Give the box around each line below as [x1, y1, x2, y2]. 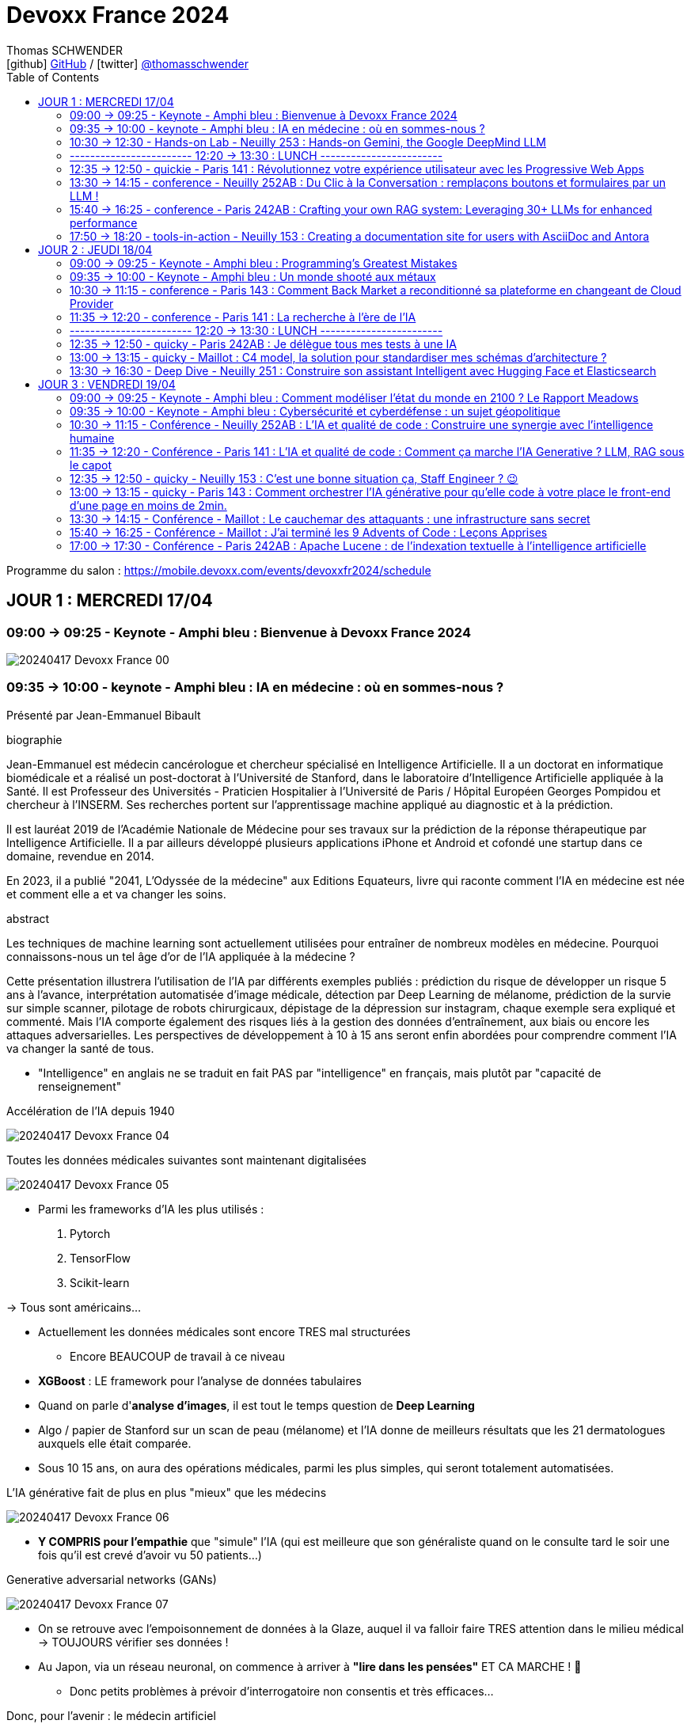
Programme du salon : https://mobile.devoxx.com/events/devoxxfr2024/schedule [6, 563, 431, 577]
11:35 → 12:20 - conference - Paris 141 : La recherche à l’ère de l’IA [70, 309, 416, 324]
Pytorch [70, 1226, 111, 1240]
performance [70, 215, 138, 230]
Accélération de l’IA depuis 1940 [6, 1103, 175, 1118]
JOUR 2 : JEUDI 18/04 [38, 242, 153, 256]
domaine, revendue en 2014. [6, 849, 154, 863]
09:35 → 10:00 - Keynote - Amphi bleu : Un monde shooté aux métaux [70, 269, 436, 283]
